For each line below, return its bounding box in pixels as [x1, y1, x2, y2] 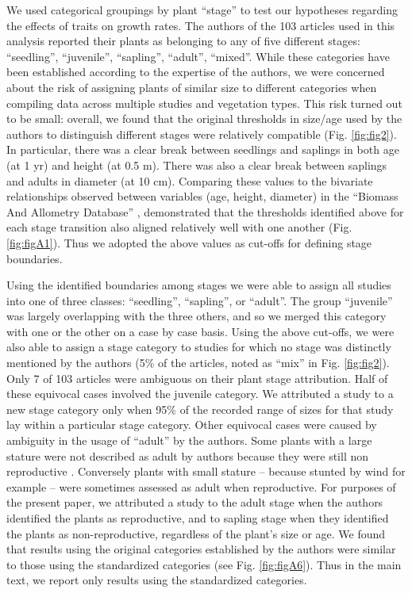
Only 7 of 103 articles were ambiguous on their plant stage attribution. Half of [6, 369, 388, 386]
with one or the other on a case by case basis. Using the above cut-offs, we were [6, 323, 395, 339]
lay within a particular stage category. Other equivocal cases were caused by [6, 416, 377, 433]
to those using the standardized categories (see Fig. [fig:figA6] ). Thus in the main [6, 556, 402, 572]
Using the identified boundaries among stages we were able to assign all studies [6, 277, 391, 293]
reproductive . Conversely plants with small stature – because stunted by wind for [6, 463, 406, 480]
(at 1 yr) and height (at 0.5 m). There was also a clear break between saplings [6, 156, 387, 173]
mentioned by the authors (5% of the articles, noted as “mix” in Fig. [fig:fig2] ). [6, 354, 390, 371]
